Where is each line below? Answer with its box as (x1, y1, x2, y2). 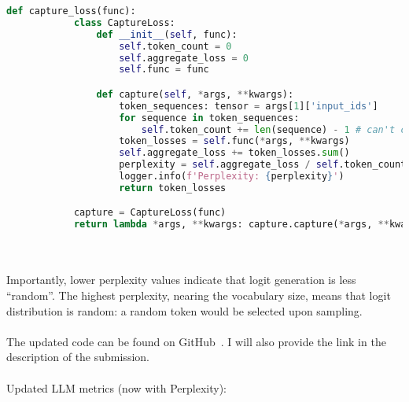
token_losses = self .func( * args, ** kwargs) (119, 135, 350, 147)
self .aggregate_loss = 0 (119, 52, 249, 64)
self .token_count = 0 (119, 40, 232, 52)
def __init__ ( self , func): (96, 28, 238, 40)
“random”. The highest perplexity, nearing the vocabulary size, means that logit (6, 286, 391, 303)
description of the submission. (6, 349, 149, 365)
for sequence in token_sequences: (119, 112, 300, 124)
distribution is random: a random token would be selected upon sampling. (6, 302, 363, 319)
